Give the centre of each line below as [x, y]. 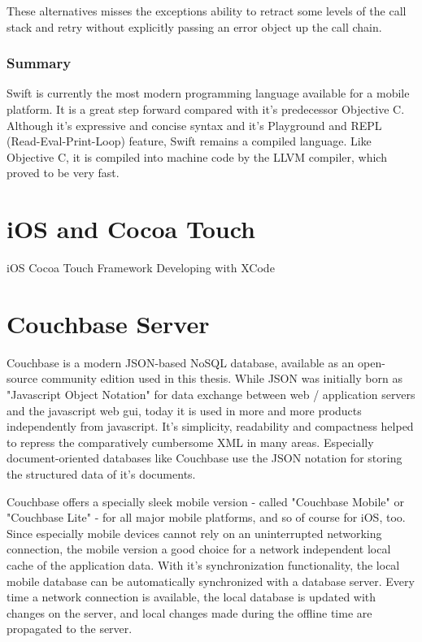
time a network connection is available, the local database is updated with [191, 597]
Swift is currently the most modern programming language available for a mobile [208, 93]
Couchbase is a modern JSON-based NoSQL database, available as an [181, 362]
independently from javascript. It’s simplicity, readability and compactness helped [210, 426]
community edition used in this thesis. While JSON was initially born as [222, 378]
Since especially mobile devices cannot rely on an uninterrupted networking [194, 533]
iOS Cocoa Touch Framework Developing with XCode [141, 268]
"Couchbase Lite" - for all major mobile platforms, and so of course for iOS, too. [206, 517]
